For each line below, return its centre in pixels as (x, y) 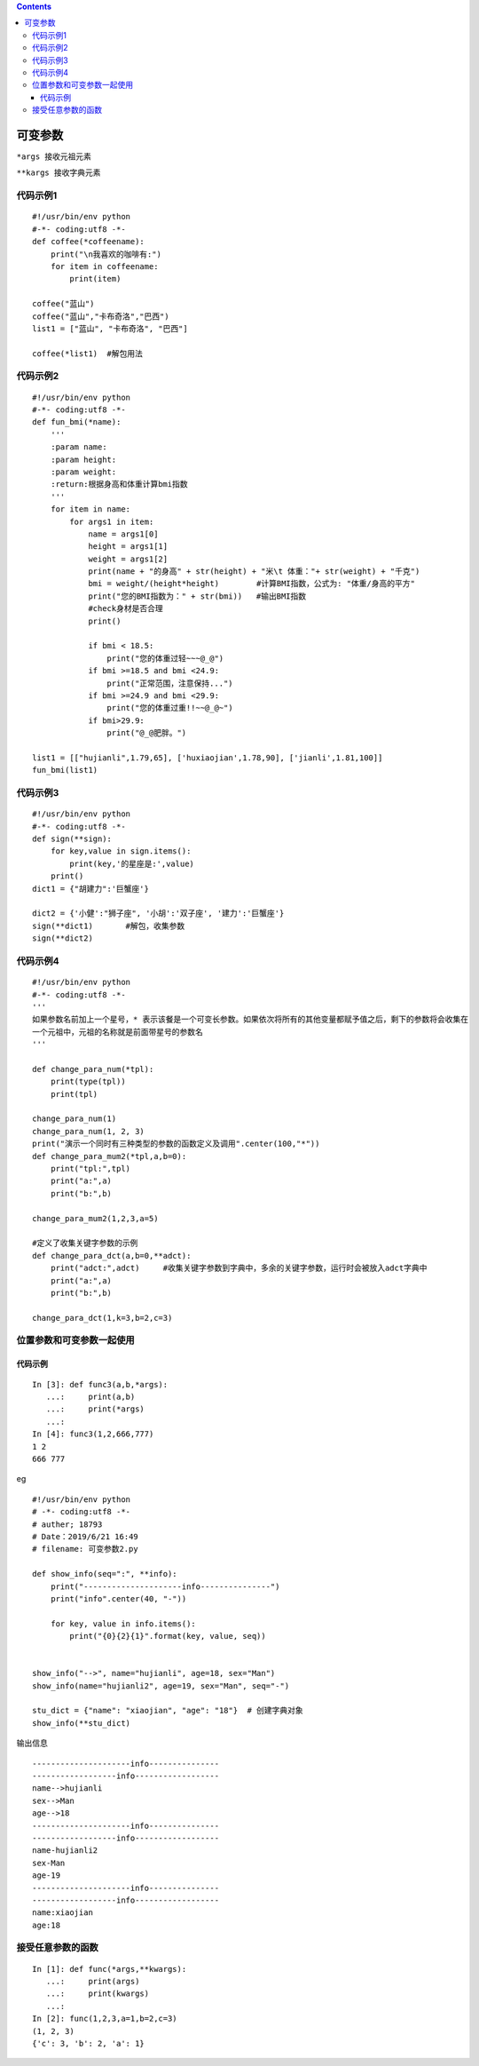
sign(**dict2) (63, 938)
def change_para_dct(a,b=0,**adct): (112, 1255)
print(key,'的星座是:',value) (132, 863)
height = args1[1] (128, 547)
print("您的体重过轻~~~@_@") (165, 658)
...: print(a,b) (90, 1397)
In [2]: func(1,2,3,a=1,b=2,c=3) (105, 2019)
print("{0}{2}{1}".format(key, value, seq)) (168, 1636)
